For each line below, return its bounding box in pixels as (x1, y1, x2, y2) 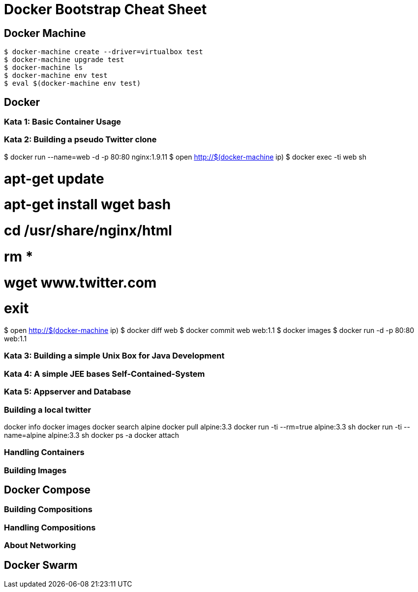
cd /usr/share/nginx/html (4, 222, 172, 239)
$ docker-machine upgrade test (4, 56, 124, 64)
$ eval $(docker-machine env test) (4, 79, 141, 88)
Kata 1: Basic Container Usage (4, 117, 121, 127)
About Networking (4, 540, 76, 551)
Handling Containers (4, 447, 85, 458)
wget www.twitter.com (4, 274, 157, 291)
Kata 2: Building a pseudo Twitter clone (4, 134, 157, 145)
